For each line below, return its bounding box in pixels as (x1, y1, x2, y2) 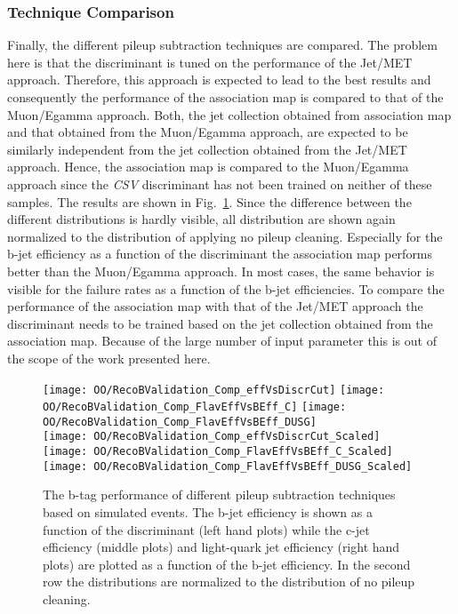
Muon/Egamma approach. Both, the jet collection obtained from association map (7, 105, 452, 124)
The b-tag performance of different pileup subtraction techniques (43, 485, 396, 504)
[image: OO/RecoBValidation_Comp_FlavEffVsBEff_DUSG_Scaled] (43, 459, 413, 473)
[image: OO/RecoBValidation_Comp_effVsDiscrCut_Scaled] (43, 430, 381, 443)
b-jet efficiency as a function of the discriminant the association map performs (7, 244, 433, 263)
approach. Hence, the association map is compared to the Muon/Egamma (7, 157, 409, 176)
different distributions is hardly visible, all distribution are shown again (7, 210, 396, 228)
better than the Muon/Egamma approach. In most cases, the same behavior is (7, 261, 435, 280)
